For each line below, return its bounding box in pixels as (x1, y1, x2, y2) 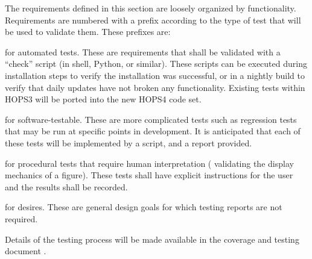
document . (5, 245, 46, 257)
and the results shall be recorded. (5, 180, 128, 193)
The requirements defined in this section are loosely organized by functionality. (5, 2, 296, 14)
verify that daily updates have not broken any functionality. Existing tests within (5, 81, 305, 93)
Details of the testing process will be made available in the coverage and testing (5, 232, 299, 245)
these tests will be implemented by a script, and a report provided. (5, 136, 252, 149)
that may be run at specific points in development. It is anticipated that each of (5, 125, 301, 137)
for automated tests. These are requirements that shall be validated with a (5, 45, 281, 58)
